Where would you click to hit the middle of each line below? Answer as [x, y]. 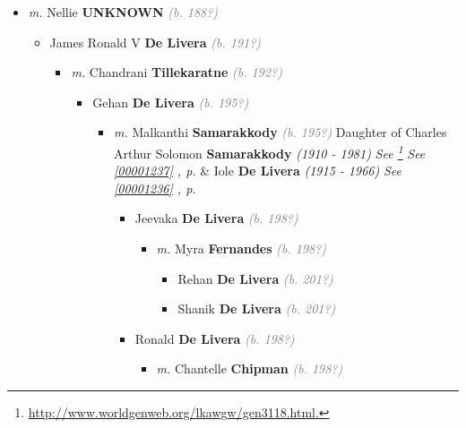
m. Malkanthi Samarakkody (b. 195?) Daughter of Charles [280, 132]
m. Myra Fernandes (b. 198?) [242, 248]
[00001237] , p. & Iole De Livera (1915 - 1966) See [257, 171]
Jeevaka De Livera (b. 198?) [216, 218]
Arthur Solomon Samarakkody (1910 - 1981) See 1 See [269, 151]
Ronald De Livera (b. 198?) [215, 338]
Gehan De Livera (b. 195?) [171, 102]
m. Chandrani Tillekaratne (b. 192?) [177, 72]
